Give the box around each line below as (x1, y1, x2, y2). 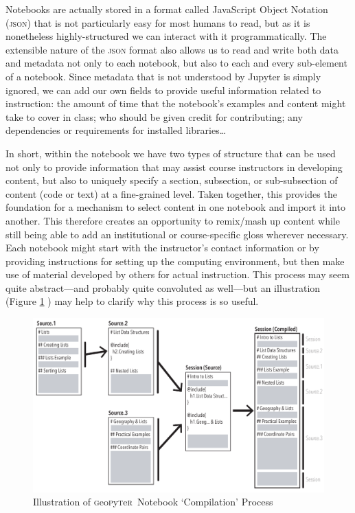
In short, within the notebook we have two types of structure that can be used (5, 146, 336, 160)
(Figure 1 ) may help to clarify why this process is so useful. (5, 294, 259, 308)
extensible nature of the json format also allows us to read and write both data (5, 42, 339, 56)
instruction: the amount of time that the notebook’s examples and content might (5, 96, 346, 111)
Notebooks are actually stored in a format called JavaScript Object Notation (5, 2, 328, 16)
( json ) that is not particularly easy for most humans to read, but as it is (5, 15, 310, 30)
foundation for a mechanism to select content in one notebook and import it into (5, 200, 345, 214)
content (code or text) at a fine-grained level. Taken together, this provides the (5, 186, 337, 201)
